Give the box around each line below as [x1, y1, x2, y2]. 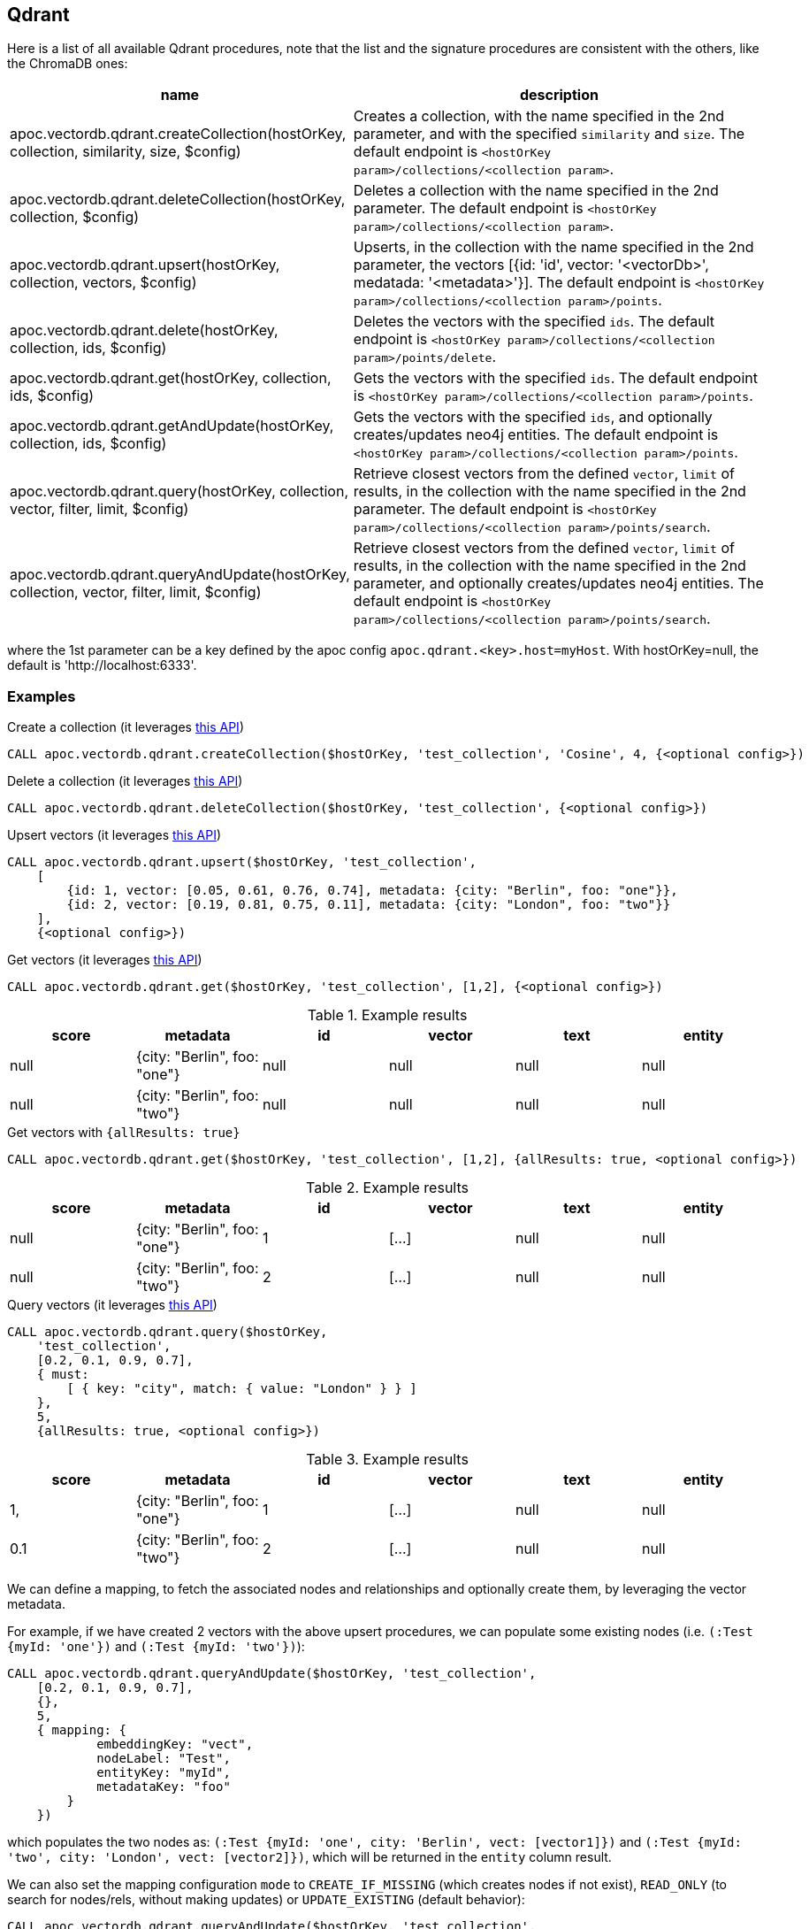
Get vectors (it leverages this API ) [7, 952, 202, 968]
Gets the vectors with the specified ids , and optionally [353, 408, 713, 427]
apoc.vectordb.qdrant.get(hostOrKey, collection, [10, 369, 332, 388]
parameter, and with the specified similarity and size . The [353, 125, 745, 143]
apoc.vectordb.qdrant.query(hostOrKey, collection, [10, 482, 348, 501]
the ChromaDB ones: [7, 56, 128, 72]
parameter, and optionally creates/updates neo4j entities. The [353, 574, 764, 593]
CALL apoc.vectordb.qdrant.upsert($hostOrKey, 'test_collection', [7, 855, 477, 870]
